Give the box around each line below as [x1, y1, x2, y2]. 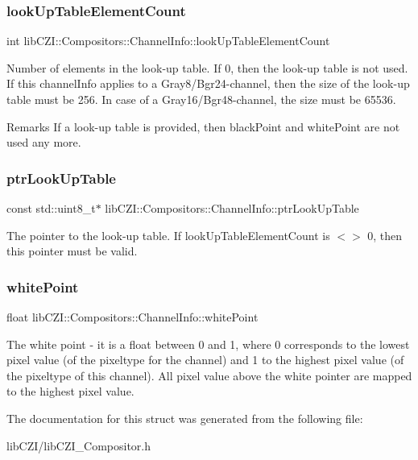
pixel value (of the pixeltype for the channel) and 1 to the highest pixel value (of [6, 351, 404, 368]
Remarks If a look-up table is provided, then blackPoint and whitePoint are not [6, 118, 400, 135]
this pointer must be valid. [6, 242, 138, 259]
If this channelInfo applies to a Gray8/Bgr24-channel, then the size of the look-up [6, 75, 410, 92]
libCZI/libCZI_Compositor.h [6, 437, 151, 454]
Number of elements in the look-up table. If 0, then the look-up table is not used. [6, 59, 408, 76]
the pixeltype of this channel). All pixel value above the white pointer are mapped [6, 367, 412, 383]
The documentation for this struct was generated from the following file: [6, 409, 363, 426]
